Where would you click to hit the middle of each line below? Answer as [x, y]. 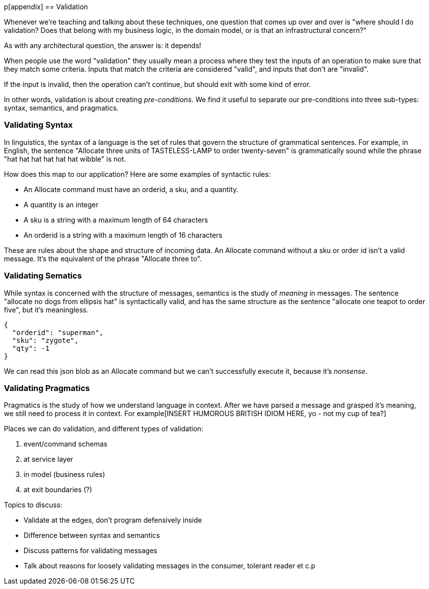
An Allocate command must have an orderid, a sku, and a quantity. [131, 189]
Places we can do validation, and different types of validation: [104, 429]
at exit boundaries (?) [58, 490]
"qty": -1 [31, 348]
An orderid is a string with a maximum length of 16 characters [123, 235]
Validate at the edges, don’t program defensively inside [113, 520]
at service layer [48, 459]
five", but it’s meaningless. [46, 309]
